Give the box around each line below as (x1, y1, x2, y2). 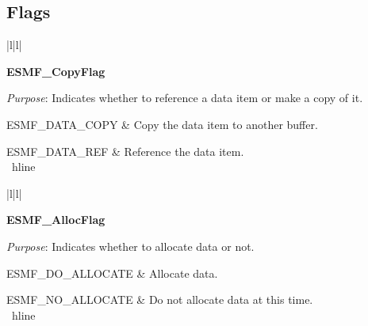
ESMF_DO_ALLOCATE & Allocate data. (6, 264, 218, 281)
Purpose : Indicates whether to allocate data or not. (6, 237, 255, 254)
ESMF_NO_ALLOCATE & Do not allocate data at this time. (6, 291, 313, 308)
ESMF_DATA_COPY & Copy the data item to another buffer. (6, 116, 318, 132)
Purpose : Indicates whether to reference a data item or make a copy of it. (6, 89, 363, 106)
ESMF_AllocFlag (6, 211, 105, 228)
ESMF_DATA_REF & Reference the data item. (6, 142, 244, 159)
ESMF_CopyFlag (6, 63, 105, 79)
